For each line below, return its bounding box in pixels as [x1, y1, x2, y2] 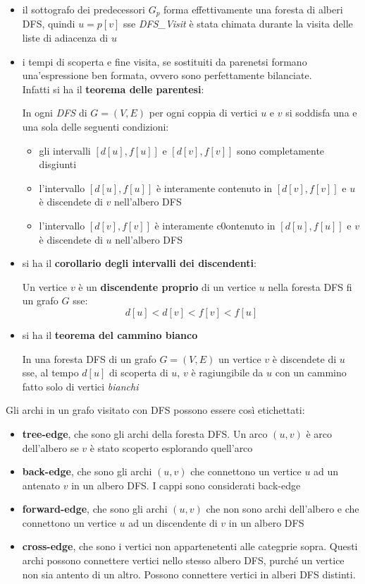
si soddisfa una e [285, 105, 357, 120]
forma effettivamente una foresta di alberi [163, 2, 343, 16]
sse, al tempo [22, 365, 79, 380]
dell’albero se [22, 440, 79, 455]
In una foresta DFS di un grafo [22, 351, 156, 366]
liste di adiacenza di [22, 30, 109, 45]
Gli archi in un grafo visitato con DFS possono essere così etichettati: [6, 403, 305, 417]
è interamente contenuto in [156, 180, 273, 195]
